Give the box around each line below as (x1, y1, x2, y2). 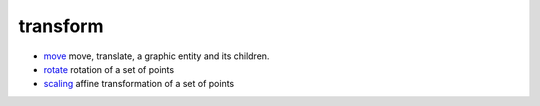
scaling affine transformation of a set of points (43, 78, 235, 90)
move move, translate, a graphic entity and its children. (43, 50, 270, 62)
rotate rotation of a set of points (43, 63, 175, 75)
